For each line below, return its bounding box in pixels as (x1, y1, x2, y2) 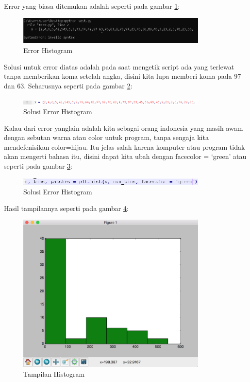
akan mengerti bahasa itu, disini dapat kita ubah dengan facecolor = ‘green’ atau (4, 151, 247, 161)
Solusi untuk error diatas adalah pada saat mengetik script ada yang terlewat (4, 61, 234, 71)
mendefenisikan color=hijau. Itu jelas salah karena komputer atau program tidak (4, 141, 245, 152)
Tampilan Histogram (23, 368, 85, 379)
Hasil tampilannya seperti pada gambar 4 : (4, 203, 129, 213)
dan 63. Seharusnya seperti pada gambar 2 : (4, 80, 133, 90)
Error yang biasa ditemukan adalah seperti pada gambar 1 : (4, 1, 180, 11)
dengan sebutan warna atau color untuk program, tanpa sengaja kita (4, 132, 209, 142)
